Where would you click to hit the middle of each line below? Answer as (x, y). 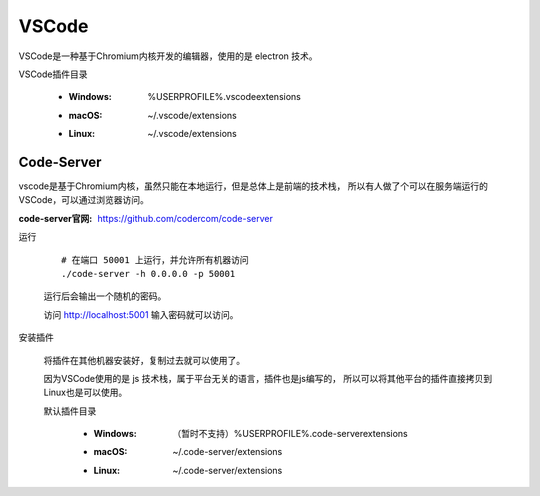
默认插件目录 (70, 411)
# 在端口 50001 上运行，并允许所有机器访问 (155, 259)
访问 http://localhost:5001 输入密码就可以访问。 (141, 314)
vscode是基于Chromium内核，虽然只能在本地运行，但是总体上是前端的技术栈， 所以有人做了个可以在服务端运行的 (253, 186)
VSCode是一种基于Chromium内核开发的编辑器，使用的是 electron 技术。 (168, 56)
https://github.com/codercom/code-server (185, 218)
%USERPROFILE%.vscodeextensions (224, 97)
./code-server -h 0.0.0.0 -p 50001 (148, 273)
